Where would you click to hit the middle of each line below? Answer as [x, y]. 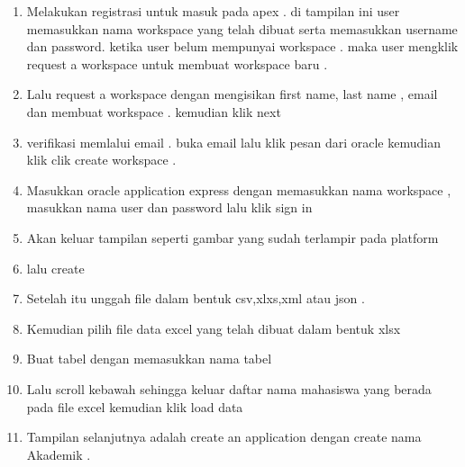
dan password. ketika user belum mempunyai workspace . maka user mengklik [242, 46]
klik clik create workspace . [101, 160]
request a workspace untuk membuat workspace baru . [177, 63]
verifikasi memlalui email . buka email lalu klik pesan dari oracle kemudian [233, 142]
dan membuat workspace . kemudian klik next [154, 111]
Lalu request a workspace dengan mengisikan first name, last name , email [232, 94]
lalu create [55, 268]
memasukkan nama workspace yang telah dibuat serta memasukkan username [242, 28]
